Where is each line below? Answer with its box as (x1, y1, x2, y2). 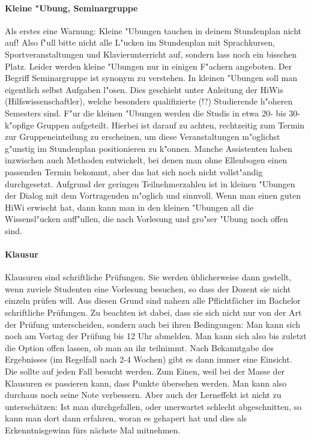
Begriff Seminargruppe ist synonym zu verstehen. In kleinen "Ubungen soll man (5, 71, 297, 84)
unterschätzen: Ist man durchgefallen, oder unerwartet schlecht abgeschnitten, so (5, 400, 302, 412)
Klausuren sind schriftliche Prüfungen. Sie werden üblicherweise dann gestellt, (5, 271, 292, 283)
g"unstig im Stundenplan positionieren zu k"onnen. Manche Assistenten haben (5, 142, 292, 154)
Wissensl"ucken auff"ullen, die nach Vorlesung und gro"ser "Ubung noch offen (5, 212, 288, 225)
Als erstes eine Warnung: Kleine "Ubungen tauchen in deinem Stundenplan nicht (5, 24, 302, 37)
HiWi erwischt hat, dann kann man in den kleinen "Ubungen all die (5, 200, 254, 213)
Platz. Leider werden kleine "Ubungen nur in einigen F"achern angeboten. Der (5, 59, 292, 72)
